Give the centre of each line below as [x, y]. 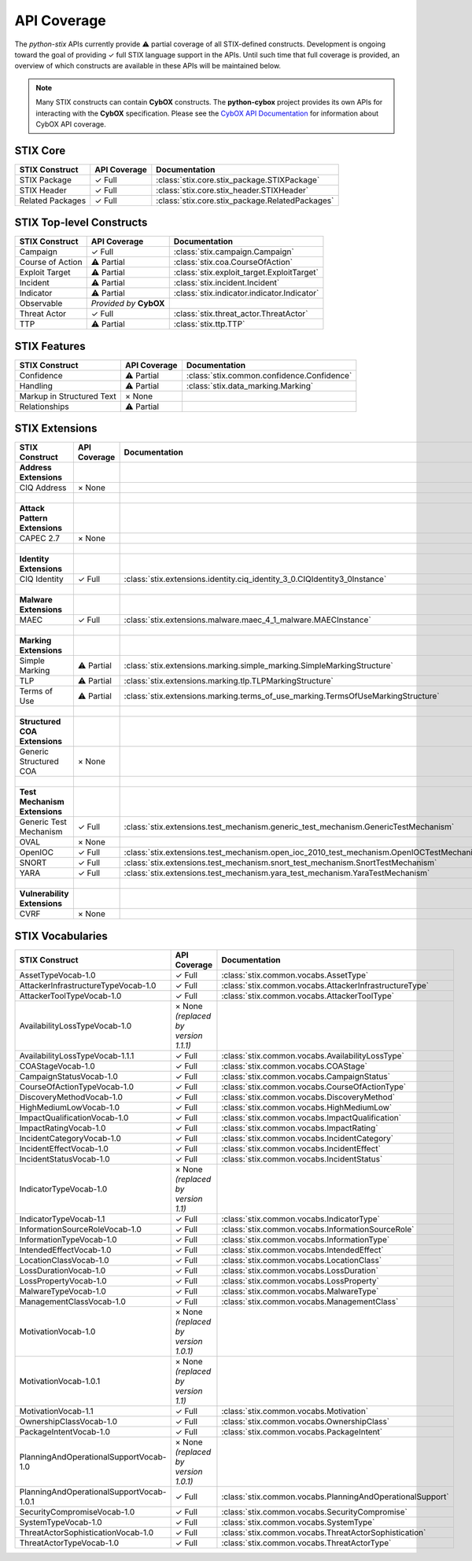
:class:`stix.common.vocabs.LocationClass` [302, 1260]
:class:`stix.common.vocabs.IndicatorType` [301, 1219]
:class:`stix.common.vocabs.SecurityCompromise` [315, 1511]
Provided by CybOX [128, 304]
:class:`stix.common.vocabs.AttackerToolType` [308, 996]
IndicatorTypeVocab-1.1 [62, 1219]
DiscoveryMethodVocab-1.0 [71, 1097]
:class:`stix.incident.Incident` [227, 283]
